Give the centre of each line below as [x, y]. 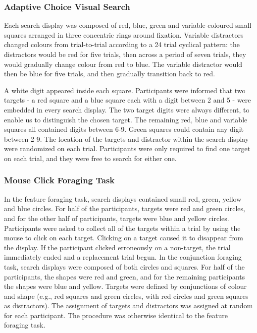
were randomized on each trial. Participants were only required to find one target [127, 148]
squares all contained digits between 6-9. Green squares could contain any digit [124, 129]
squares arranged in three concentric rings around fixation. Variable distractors [124, 34]
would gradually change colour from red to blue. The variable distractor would [123, 64]
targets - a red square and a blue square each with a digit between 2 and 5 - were [128, 100]
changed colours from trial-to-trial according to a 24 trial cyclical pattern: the [122, 44]
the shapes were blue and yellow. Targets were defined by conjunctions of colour [126, 286]
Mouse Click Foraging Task [59, 180]
